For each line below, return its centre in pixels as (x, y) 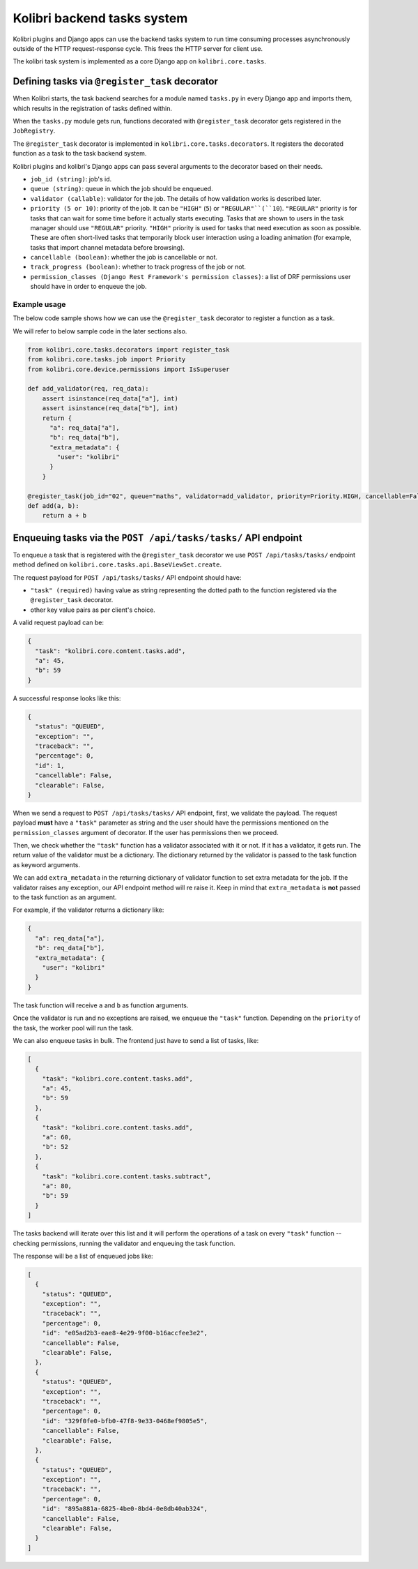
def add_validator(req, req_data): (88, 389)
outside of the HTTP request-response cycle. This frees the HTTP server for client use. (138, 48)
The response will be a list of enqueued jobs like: (83, 1256)
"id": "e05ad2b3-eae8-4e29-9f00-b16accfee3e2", (125, 1333)
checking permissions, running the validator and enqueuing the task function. (124, 1243)
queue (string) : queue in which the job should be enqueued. (122, 189)
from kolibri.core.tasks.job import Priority (107, 360)
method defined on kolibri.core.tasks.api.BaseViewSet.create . (117, 564)
